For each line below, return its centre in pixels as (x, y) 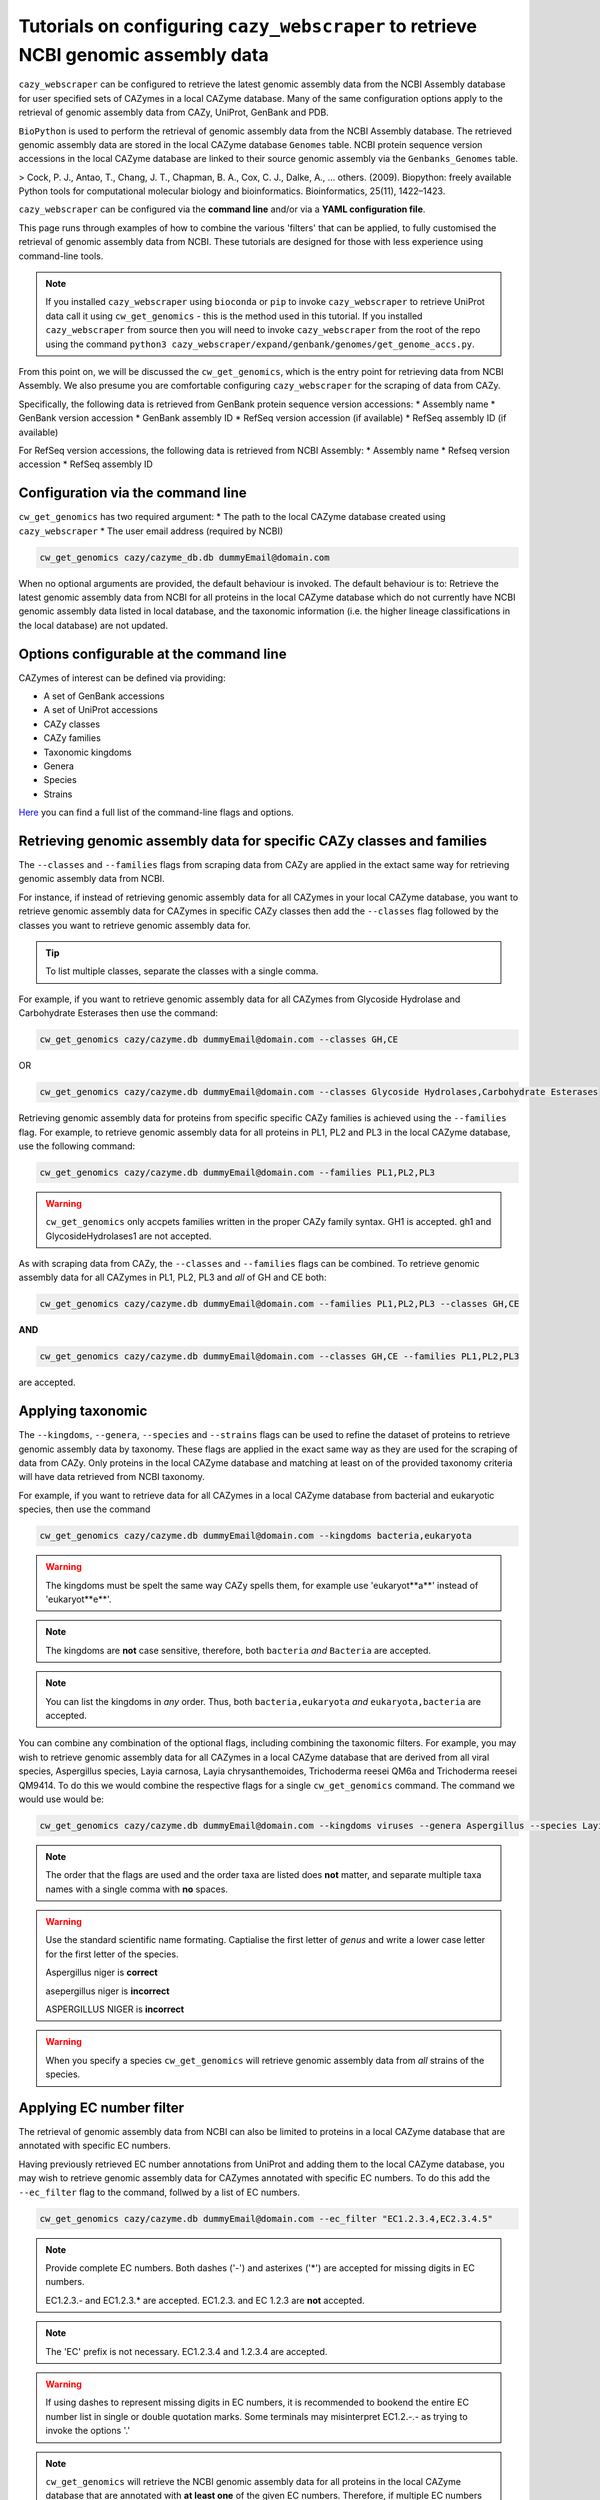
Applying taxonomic (83, 1411)
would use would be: (61, 1799)
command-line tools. (61, 256)
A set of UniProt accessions (101, 710)
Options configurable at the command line (152, 653)
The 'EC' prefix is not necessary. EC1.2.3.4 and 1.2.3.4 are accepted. (186, 2351)
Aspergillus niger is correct (102, 1972)
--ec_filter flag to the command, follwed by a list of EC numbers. (159, 2192)
